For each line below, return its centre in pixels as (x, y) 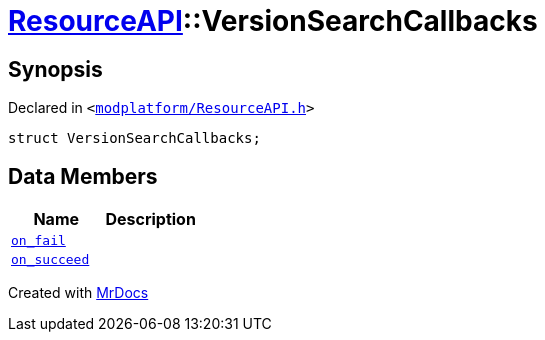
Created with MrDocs (78, 293)
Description (150, 219)
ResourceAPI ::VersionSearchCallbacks (273, 21)
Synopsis (55, 69)
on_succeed (50, 260)
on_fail (38, 241)
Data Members (83, 176)
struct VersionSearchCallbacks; (134, 138)
